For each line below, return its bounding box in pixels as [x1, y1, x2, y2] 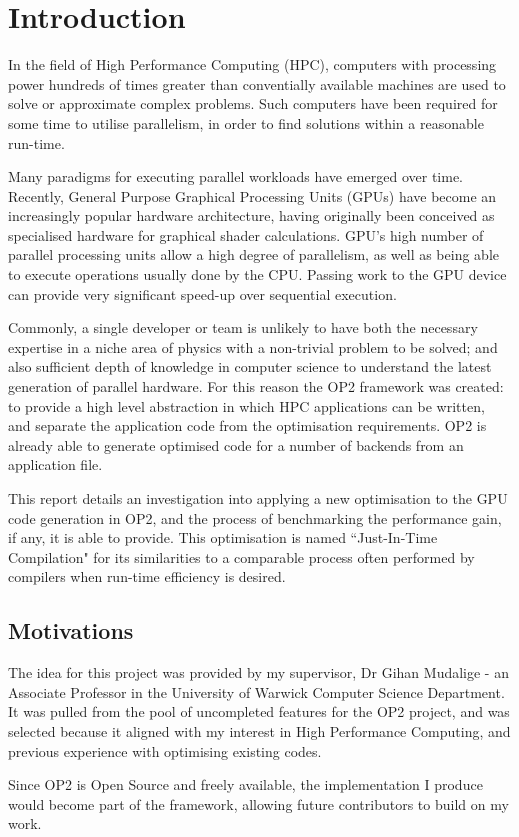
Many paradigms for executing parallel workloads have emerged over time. [8, 166, 463, 187]
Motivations [8, 615, 134, 646]
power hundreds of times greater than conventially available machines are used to [8, 73, 506, 94]
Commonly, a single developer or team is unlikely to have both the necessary [8, 317, 478, 338]
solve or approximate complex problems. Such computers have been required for [8, 93, 498, 114]
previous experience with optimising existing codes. [8, 740, 322, 761]
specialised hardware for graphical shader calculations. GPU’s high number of [8, 224, 484, 245]
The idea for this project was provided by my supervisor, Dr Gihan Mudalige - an [8, 662, 509, 683]
